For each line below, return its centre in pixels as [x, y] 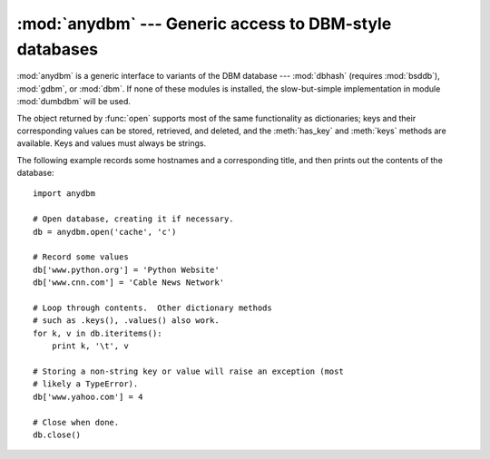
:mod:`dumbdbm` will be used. [74, 102]
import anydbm [64, 194]
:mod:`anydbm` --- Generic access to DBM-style [204, 24]
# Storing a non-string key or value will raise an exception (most [188, 371]
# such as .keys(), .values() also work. [126, 321]
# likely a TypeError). [86, 384]
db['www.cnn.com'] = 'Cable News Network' [129, 283]
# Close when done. [76, 422]
